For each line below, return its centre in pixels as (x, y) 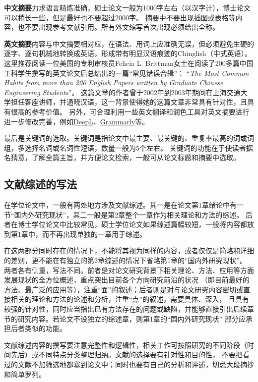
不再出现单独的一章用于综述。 (97, 234)
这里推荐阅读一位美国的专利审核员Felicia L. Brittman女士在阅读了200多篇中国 (129, 63)
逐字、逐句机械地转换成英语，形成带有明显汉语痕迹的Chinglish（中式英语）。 (128, 53)
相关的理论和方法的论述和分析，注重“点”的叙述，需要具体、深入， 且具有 (130, 299)
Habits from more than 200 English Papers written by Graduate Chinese (114, 82)
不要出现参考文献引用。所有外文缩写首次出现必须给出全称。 (122, 27)
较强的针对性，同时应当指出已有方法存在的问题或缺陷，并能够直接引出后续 (126, 309)
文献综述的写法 (40, 184)
